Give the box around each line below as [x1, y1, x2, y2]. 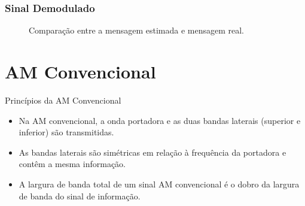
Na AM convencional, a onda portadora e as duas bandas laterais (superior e [19, 114, 301, 126]
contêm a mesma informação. [19, 157, 126, 170]
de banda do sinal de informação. [19, 189, 141, 202]
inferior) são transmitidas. [19, 126, 114, 138]
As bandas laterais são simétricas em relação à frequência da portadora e [19, 146, 286, 158]
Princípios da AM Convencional [5, 93, 121, 106]
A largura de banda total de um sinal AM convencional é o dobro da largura [19, 177, 300, 190]
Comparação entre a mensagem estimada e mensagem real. [29, 24, 244, 37]
